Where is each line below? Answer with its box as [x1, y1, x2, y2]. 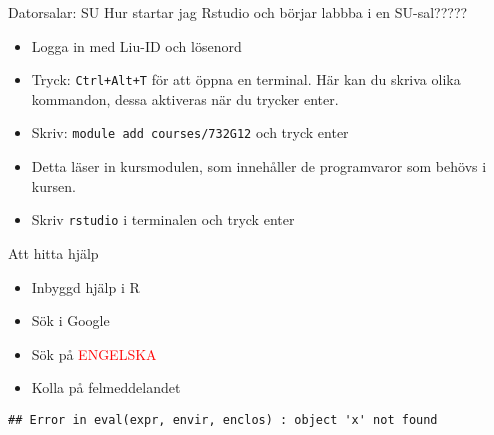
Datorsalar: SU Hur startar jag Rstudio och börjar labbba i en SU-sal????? [8, 2, 468, 22]
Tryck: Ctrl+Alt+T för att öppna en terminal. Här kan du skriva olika [31, 69, 461, 90]
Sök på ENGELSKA [31, 343, 157, 364]
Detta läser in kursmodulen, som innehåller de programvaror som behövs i [31, 156, 487, 177]
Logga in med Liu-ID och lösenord [31, 35, 242, 56]
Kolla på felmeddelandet [31, 377, 181, 398]
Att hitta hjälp [8, 242, 99, 263]
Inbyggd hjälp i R [31, 276, 140, 297]
